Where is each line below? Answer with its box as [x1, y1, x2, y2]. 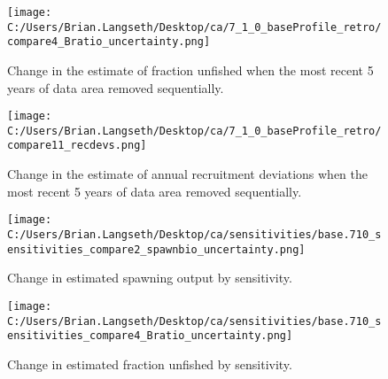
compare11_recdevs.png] [7, 139, 147, 152]
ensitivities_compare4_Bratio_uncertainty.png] [7, 329, 293, 343]
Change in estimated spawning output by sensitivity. [7, 268, 292, 287]
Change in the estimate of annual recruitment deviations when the [7, 165, 369, 183]
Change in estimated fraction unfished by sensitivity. [7, 354, 292, 373]
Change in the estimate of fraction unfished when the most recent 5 [7, 60, 374, 79]
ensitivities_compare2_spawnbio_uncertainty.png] [7, 243, 306, 256]
